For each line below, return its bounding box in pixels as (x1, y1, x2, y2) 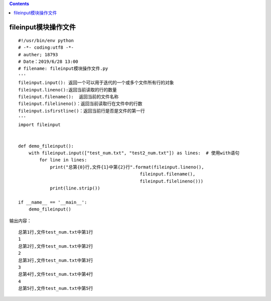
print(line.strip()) (50, 185, 100, 191)
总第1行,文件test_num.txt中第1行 (18, 229, 93, 235)
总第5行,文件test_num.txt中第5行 (18, 285, 93, 291)
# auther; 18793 (18, 52, 58, 57)
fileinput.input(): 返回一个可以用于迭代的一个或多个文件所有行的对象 (18, 80, 174, 85)
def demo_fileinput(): (18, 143, 74, 149)
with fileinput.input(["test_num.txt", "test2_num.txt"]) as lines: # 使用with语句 (28, 150, 240, 156)
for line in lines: (39, 157, 87, 163)
